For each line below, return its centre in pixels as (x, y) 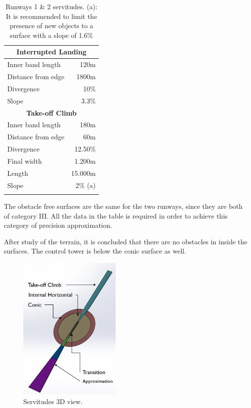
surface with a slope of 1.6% (51, 35)
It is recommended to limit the (52, 16)
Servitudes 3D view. (53, 401)
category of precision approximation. (58, 225)
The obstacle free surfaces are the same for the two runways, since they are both (123, 206)
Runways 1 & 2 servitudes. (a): (51, 6)
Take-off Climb (52, 112)
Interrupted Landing (52, 52)
